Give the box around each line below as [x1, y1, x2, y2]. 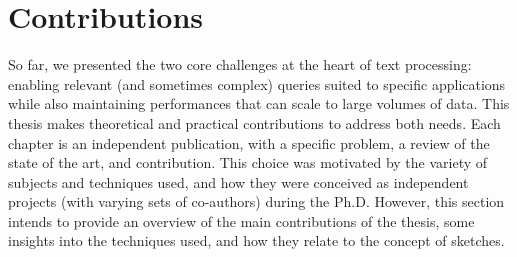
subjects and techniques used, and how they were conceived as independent [8, 171, 469, 192]
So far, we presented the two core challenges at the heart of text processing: [8, 54, 472, 75]
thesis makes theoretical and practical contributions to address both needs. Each [8, 112, 501, 133]
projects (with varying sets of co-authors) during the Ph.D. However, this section [8, 191, 505, 212]
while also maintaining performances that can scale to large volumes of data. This [8, 93, 510, 114]
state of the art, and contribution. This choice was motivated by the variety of [8, 152, 488, 173]
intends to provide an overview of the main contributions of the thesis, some [8, 210, 475, 231]
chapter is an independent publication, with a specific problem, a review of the [8, 132, 490, 153]
